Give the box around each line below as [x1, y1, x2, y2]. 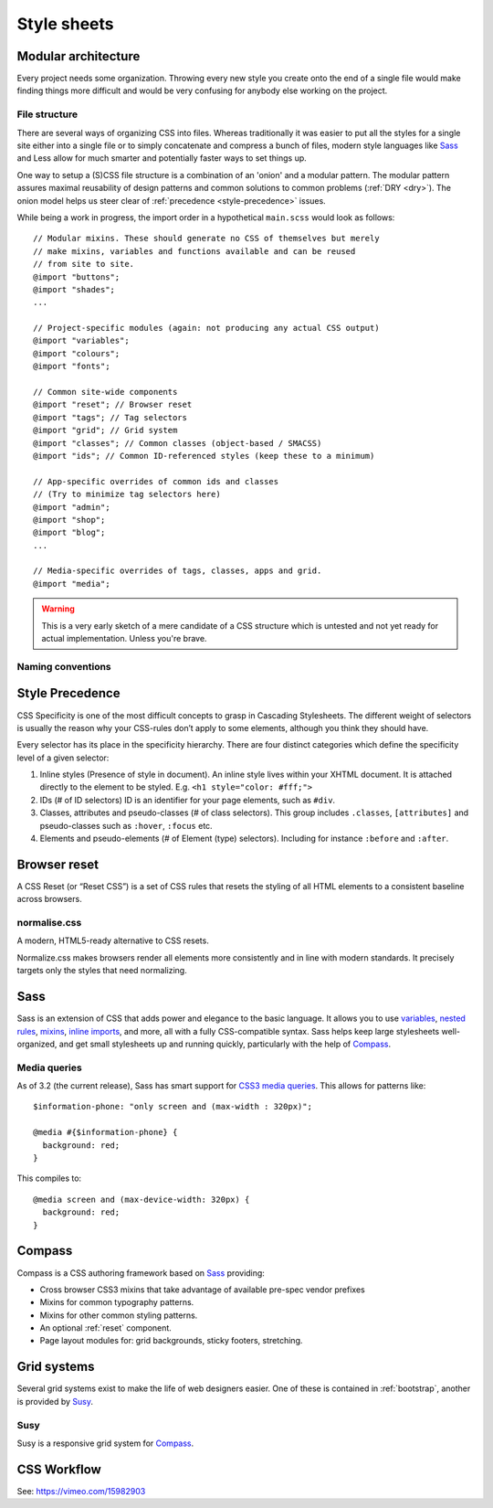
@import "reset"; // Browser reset [33, 399, 193, 410]
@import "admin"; [33, 502, 110, 512]
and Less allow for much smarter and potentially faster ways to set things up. [16, 153, 308, 164]
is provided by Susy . [16, 1396, 94, 1407]
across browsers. [16, 894, 82, 905]
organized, [16, 1038, 58, 1049]
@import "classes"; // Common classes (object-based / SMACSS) [33, 438, 322, 448]
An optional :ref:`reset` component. [39, 1322, 173, 1333]
